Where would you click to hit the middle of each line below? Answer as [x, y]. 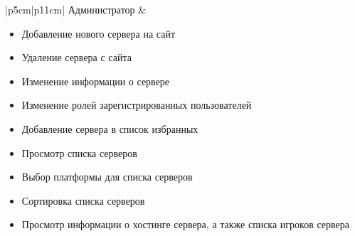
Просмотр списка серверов [79, 152]
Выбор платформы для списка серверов [107, 177]
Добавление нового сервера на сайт [99, 33]
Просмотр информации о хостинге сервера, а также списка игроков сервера [185, 224]
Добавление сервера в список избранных [110, 128]
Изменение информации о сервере [96, 81]
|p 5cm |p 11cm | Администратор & [76, 9]
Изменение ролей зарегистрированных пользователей [137, 105]
